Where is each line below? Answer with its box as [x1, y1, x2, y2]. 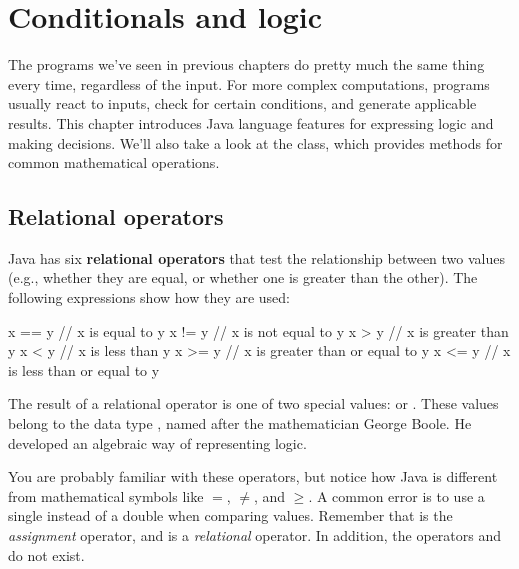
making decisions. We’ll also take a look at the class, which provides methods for [8, 132, 503, 153]
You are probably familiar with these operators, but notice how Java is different [8, 466, 498, 487]
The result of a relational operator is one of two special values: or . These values [8, 393, 499, 414]
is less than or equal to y [8, 359, 160, 380]
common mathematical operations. [8, 152, 220, 173]
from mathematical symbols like [8, 485, 204, 506]
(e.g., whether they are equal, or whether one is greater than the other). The [8, 267, 478, 288]
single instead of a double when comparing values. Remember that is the [8, 505, 453, 526]
